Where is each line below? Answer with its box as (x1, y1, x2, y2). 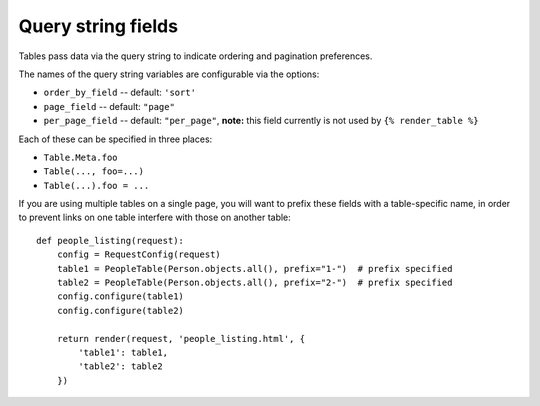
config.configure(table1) (56, 291, 185, 302)
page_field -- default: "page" (43, 100, 175, 112)
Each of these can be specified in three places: (18, 133, 213, 145)
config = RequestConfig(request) (56, 249, 222, 260)
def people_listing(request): (36, 235, 185, 246)
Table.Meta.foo (43, 151, 119, 163)
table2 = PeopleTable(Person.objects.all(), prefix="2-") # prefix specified (56, 277, 453, 289)
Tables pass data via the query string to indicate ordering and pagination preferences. (18, 50, 373, 62)
